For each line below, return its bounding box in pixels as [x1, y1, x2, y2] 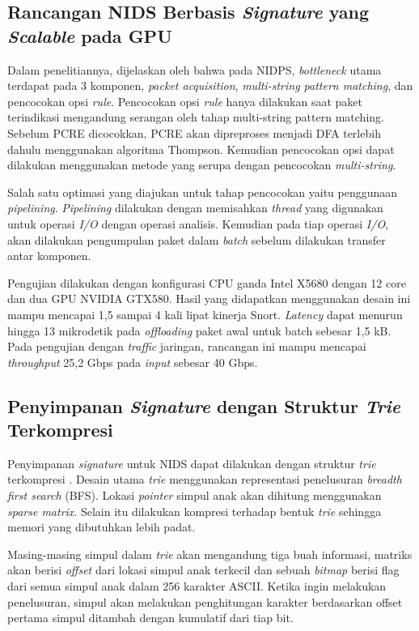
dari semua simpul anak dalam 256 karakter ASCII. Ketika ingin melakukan [7, 578, 387, 595]
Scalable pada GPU [7, 23, 172, 48]
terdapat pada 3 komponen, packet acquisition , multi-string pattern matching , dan [7, 77, 413, 94]
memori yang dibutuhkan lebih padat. [7, 518, 196, 535]
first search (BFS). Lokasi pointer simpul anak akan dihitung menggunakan [7, 487, 382, 504]
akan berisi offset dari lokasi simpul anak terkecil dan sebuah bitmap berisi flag [7, 561, 400, 578]
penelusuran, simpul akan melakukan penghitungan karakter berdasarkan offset [7, 593, 403, 610]
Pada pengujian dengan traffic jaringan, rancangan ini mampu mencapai [7, 338, 366, 355]
